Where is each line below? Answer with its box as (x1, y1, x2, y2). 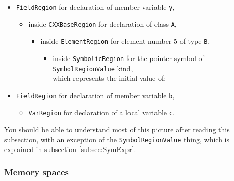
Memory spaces (4, 165, 69, 178)
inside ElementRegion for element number (40, 36, 172, 46)
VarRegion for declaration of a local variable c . (28, 107, 175, 117)
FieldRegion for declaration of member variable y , (16, 2, 175, 12)
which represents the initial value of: (53, 73, 166, 83)
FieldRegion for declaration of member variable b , (16, 89, 175, 100)
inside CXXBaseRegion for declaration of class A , (28, 18, 177, 29)
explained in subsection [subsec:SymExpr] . (4, 144, 136, 155)
